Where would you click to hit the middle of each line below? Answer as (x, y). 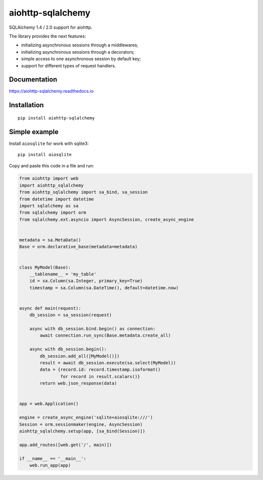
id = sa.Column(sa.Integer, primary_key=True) (86, 281)
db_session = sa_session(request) (71, 315)
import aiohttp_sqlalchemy (51, 185)
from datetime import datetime (57, 199)
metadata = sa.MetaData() (50, 240)
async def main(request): (50, 308)
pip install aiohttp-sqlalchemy (56, 118)
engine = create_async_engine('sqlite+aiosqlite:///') (86, 418)
